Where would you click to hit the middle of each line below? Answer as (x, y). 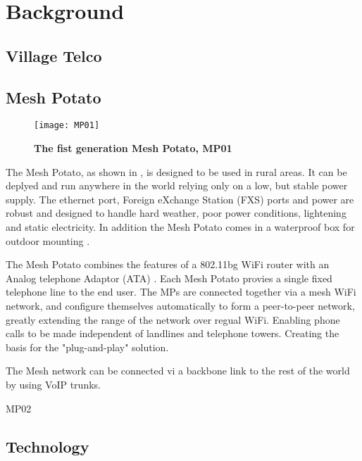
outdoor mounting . (48, 240)
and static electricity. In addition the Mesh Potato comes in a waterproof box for (180, 226)
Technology (48, 446)
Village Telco (54, 55)
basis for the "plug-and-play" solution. (87, 347)
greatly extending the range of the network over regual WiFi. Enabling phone (173, 319)
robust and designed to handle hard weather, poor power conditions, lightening (176, 213)
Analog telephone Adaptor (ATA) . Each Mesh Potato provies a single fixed (169, 278)
